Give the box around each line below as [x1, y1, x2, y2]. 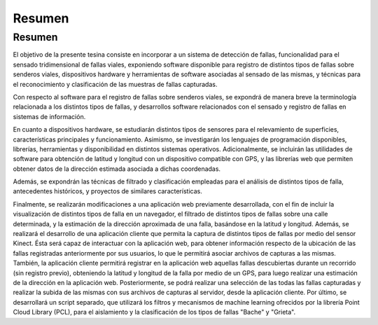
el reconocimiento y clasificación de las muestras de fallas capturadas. [13, 80, 218, 88]
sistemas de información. [13, 112, 86, 120]
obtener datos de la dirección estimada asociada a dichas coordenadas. [13, 165, 220, 173]
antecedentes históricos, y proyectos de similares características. [13, 187, 202, 195]
